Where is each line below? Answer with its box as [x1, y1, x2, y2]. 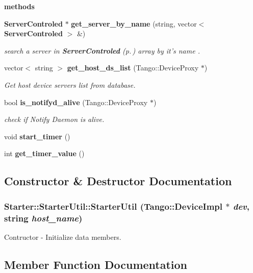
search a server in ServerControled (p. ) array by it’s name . [4, 45, 200, 56]
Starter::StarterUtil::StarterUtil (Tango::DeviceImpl [4, 200, 222, 212]
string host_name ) [4, 211, 83, 224]
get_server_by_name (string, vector [71, 18, 197, 29]
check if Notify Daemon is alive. [4, 114, 105, 125]
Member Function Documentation [4, 256, 188, 272]
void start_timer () [4, 131, 70, 141]
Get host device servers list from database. [4, 79, 136, 90]
